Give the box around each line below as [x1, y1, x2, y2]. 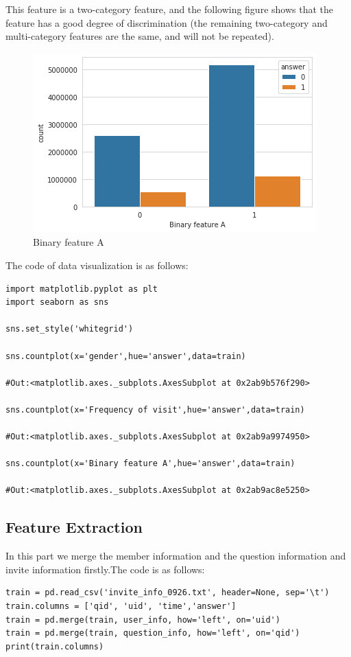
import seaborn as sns [5, 297, 109, 308]
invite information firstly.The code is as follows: [5, 562, 205, 576]
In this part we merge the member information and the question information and [5, 549, 346, 563]
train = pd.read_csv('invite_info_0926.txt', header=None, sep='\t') [5, 588, 330, 598]
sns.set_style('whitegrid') [5, 324, 134, 334]
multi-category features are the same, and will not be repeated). [5, 29, 274, 43]
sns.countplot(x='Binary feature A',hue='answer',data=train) [5, 459, 295, 469]
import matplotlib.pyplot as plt [5, 284, 158, 294]
